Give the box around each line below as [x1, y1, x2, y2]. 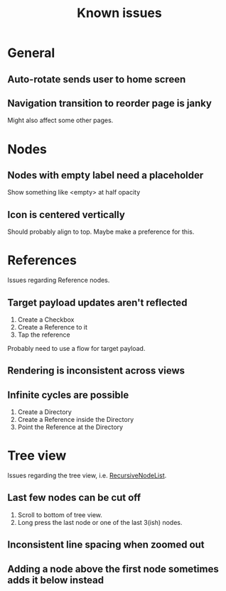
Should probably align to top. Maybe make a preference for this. [7, 227, 195, 236]
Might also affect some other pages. [7, 116, 114, 125]
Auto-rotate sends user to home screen [7, 73, 186, 85]
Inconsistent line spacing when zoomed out [7, 538, 205, 551]
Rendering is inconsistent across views [7, 364, 185, 377]
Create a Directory [17, 408, 72, 416]
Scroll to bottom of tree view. [17, 510, 103, 519]
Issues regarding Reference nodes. [7, 276, 110, 285]
